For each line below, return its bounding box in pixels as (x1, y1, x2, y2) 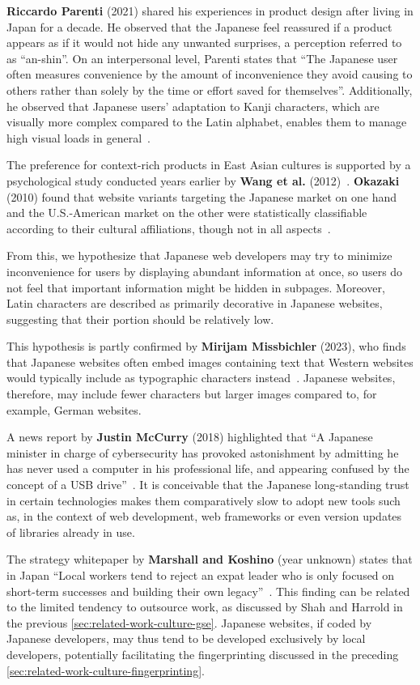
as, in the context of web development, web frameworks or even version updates (6, 508, 402, 525)
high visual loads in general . (6, 129, 151, 146)
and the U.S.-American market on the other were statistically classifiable (6, 204, 367, 221)
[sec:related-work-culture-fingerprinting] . (6, 662, 205, 679)
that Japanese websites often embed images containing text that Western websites (6, 353, 414, 370)
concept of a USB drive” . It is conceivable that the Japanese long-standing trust (6, 476, 409, 493)
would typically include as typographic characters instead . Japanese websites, (6, 369, 396, 386)
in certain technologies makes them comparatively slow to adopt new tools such (6, 491, 401, 508)
